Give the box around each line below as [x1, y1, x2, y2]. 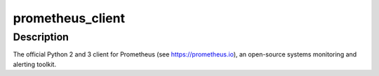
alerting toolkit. [13, 60, 56, 68]
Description [13, 31, 69, 43]
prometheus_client [13, 10, 126, 26]
